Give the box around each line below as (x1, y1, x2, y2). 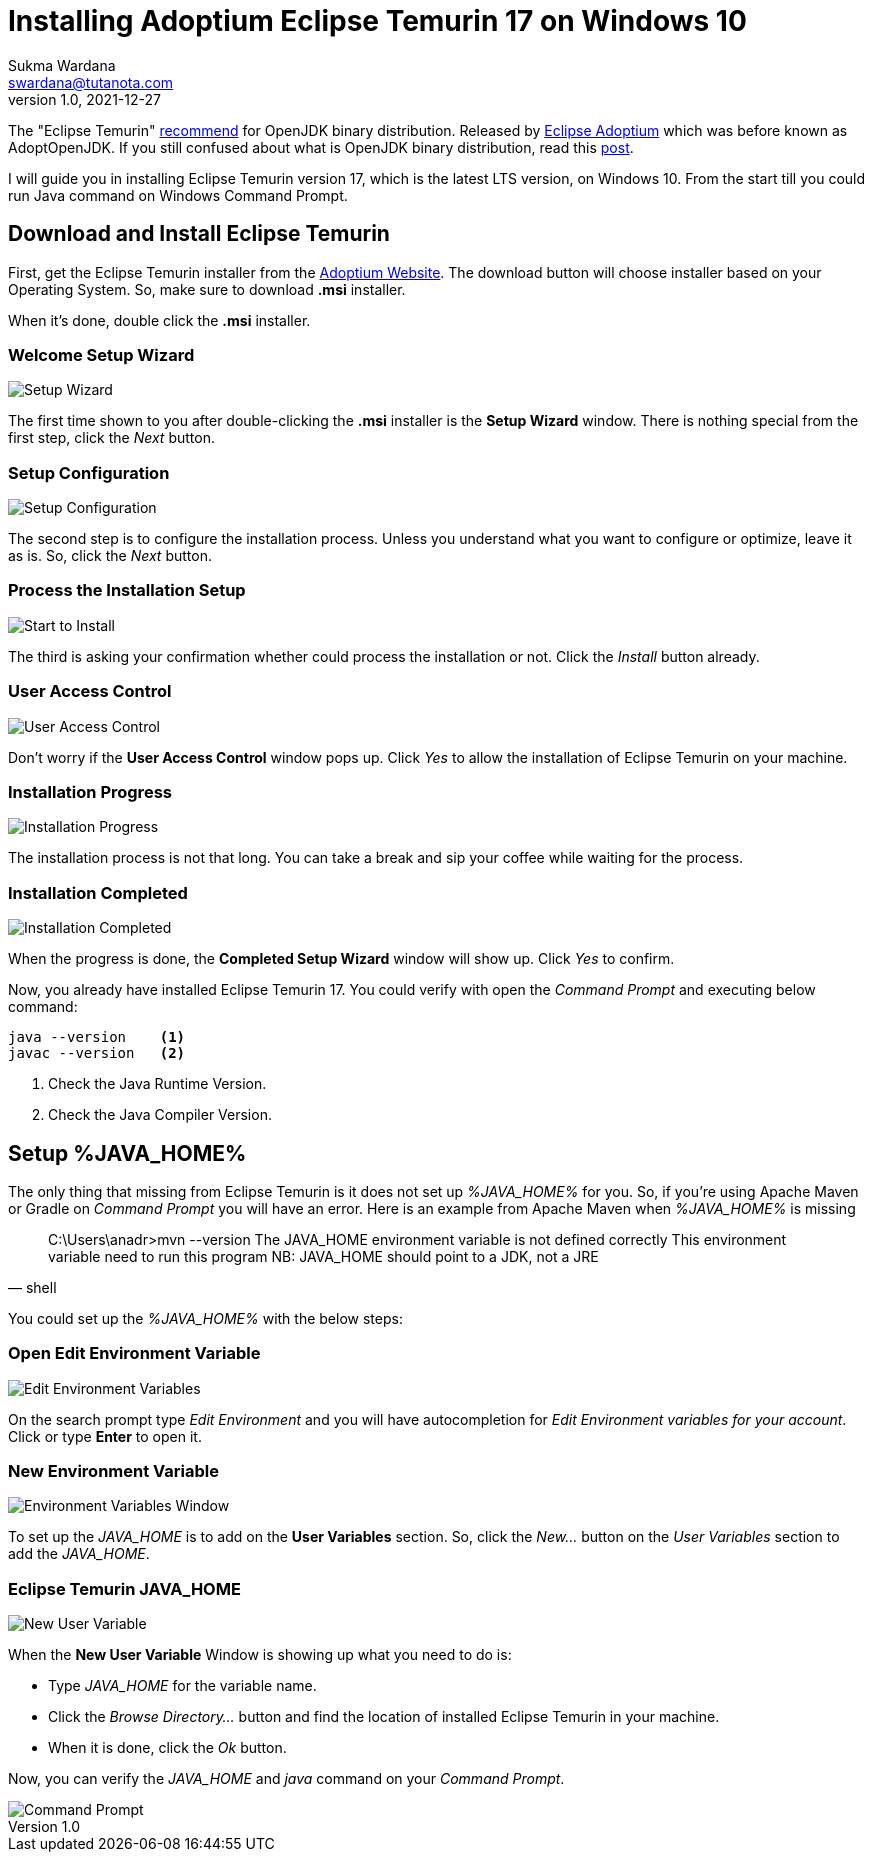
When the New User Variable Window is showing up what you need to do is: (8, 1646, 512, 1664)
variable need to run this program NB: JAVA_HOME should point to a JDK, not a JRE (48, 1247, 599, 1265)
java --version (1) (8, 1029, 186, 1046)
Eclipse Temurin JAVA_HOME (8, 1578, 241, 1599)
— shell (8, 1278, 57, 1296)
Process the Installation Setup (8, 580, 246, 601)
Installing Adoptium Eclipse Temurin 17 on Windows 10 (8, 4, 747, 38)
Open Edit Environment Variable (8, 1343, 261, 1364)
